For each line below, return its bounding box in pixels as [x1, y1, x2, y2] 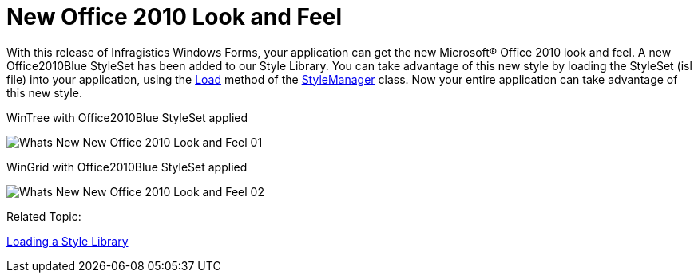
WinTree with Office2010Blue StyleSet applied [6, 110, 248, 124]
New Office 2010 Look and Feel [6, 3, 343, 30]
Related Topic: [6, 209, 81, 223]
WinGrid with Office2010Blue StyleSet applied [6, 159, 248, 174]
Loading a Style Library [6, 234, 129, 248]
